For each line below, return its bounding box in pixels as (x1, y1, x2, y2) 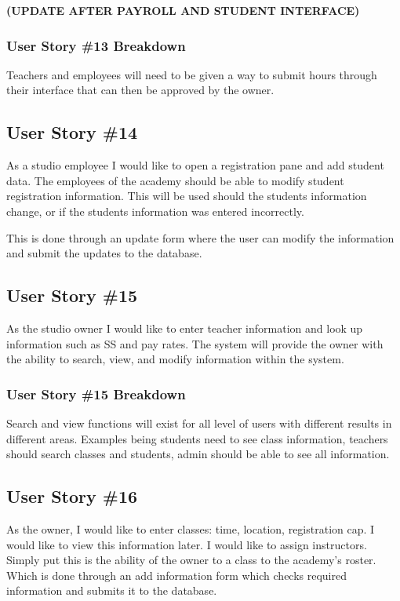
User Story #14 (6, 120, 138, 144)
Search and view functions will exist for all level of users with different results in (6, 414, 392, 431)
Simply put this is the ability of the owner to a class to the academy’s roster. (6, 552, 376, 568)
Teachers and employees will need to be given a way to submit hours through (6, 66, 377, 82)
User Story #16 (6, 484, 138, 508)
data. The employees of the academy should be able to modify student (6, 172, 344, 188)
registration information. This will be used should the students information (6, 188, 367, 204)
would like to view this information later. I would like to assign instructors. (6, 536, 367, 552)
